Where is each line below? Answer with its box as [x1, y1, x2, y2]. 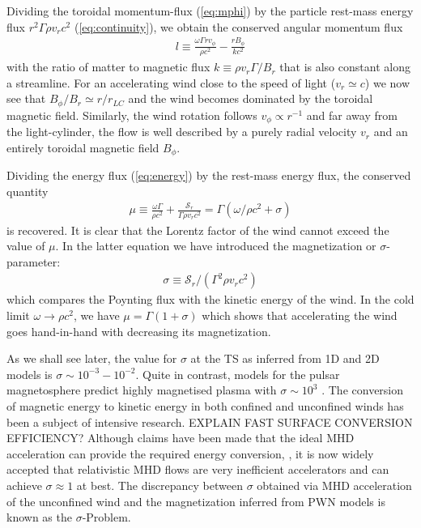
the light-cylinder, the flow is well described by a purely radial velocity [6, 123, 357, 140]
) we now [364, 74, 410, 91]
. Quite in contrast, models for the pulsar [135, 365, 340, 382]
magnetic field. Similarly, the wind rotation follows [6, 106, 257, 123]
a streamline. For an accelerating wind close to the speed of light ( [6, 74, 336, 91]
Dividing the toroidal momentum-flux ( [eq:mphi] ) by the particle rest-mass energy [6, 2, 414, 19]
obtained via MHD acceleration [257, 476, 412, 493]
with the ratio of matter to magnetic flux [6, 58, 210, 75]
